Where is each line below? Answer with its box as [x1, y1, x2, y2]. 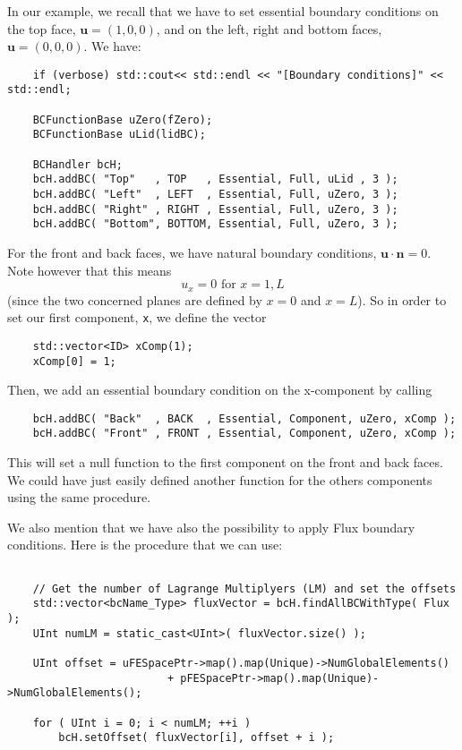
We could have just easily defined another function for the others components [7, 470, 432, 489]
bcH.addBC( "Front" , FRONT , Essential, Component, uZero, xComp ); [32, 427, 457, 440]
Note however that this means [7, 260, 172, 279]
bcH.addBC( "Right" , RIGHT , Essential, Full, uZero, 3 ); [32, 202, 398, 216]
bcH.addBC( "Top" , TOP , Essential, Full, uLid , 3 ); [32, 173, 398, 186]
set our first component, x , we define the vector [7, 308, 267, 327]
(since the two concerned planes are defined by [7, 290, 262, 309]
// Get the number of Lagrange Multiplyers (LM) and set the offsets [32, 582, 457, 595]
